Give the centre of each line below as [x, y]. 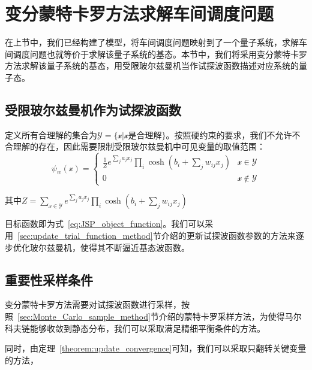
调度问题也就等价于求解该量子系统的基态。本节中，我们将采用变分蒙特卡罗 [160, 54]
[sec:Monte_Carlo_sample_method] [84, 316]
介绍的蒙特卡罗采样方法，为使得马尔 [230, 316]
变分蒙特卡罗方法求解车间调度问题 [139, 13]
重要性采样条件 [49, 279]
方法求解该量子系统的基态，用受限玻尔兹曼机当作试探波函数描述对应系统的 [152, 66]
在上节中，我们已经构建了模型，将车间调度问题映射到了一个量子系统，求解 [152, 42]
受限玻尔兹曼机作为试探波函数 [93, 109]
